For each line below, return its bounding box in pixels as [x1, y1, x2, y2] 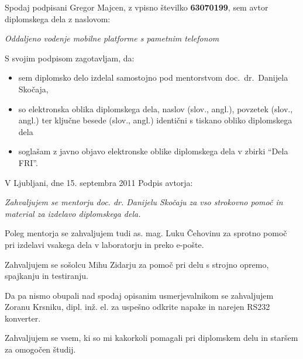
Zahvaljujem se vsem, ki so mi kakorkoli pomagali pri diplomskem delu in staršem [5, 332, 298, 344]
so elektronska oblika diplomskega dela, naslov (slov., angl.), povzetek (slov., [18, 102, 293, 115]
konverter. [5, 312, 41, 324]
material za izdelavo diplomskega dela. [5, 207, 141, 219]
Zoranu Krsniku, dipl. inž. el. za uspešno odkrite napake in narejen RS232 [5, 301, 270, 313]
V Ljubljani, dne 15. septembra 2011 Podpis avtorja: [5, 176, 193, 188]
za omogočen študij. [5, 343, 76, 355]
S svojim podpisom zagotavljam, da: [5, 51, 135, 64]
